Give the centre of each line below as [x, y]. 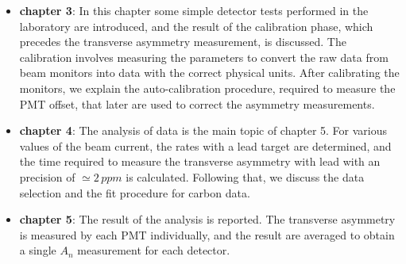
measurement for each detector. [154, 250]
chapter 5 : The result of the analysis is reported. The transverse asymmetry [207, 219]
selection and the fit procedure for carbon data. [135, 192]
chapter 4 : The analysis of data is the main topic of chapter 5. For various [203, 130]
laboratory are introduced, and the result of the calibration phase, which [196, 26]
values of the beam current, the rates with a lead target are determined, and [205, 145]
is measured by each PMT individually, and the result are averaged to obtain [207, 234]
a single [38, 250]
